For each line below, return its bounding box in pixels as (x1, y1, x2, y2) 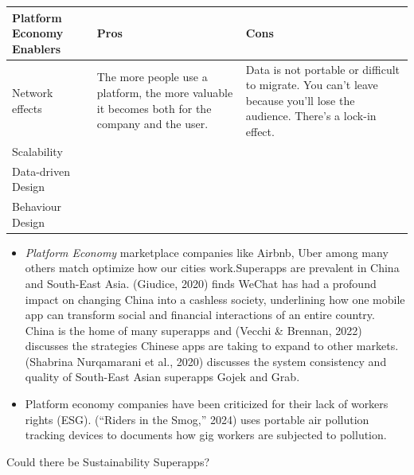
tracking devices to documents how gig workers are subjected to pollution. (25, 426, 387, 443)
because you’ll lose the (245, 91, 355, 108)
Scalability (12, 142, 63, 159)
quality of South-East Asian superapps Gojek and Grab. (25, 368, 300, 385)
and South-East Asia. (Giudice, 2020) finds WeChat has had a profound (25, 274, 377, 291)
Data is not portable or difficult (245, 60, 400, 77)
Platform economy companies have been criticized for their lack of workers (25, 395, 389, 412)
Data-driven (12, 162, 70, 179)
